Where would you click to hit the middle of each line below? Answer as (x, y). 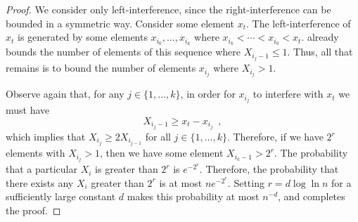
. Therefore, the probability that (269, 169)
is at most (181, 182)
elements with (36, 153)
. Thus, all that (320, 52)
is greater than (127, 169)
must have (28, 110)
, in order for (208, 94)
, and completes (312, 196)
